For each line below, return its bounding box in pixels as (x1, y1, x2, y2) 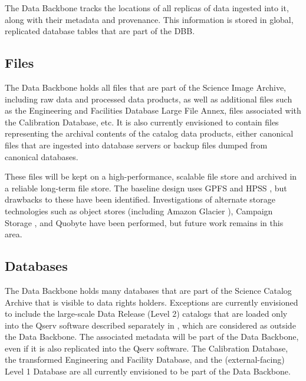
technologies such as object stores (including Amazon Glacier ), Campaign (5, 204, 273, 217)
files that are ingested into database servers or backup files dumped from (5, 138, 268, 151)
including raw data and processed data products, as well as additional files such (5, 92, 292, 105)
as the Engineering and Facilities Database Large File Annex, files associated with (5, 104, 301, 117)
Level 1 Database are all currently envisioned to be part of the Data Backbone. (5, 365, 291, 377)
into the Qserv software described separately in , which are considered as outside (5, 319, 296, 331)
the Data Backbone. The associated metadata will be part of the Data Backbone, (5, 330, 299, 343)
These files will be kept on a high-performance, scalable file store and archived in (5, 170, 297, 183)
